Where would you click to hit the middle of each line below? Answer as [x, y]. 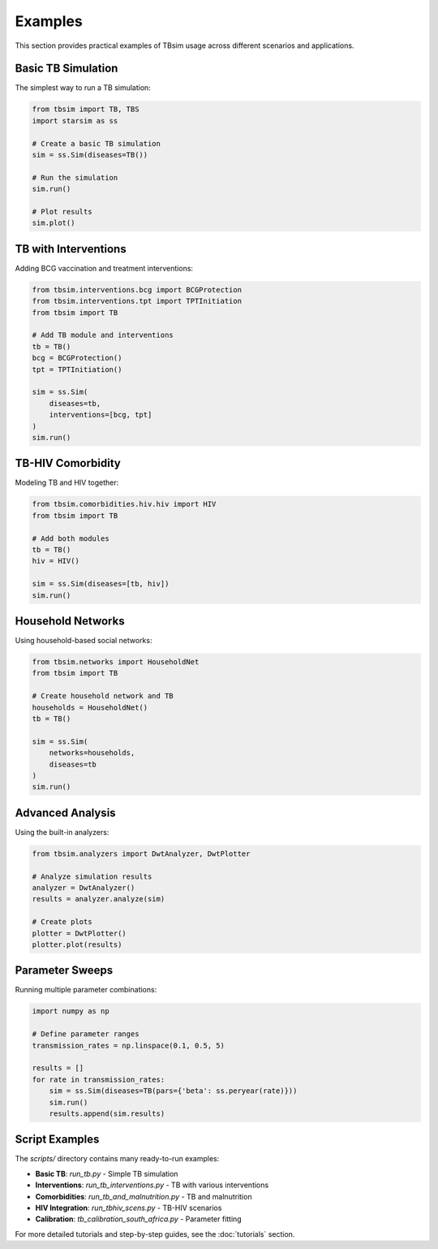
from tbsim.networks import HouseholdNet [116, 662]
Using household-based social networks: [84, 641]
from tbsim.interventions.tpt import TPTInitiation [137, 301]
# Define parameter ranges [86, 1034]
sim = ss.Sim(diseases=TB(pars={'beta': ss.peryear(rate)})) [173, 1091]
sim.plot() [54, 223]
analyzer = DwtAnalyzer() [84, 888]
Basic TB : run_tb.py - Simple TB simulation [107, 1173]
